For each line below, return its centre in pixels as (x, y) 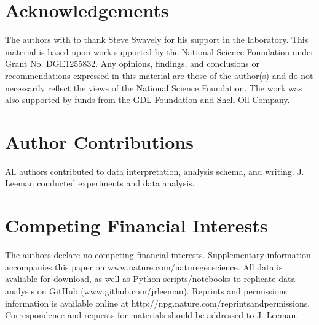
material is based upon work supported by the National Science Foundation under (159, 51)
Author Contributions (99, 141)
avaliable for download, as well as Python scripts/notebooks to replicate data (150, 279)
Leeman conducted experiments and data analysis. (100, 183)
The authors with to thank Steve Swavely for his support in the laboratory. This (157, 40)
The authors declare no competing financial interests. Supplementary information (158, 255)
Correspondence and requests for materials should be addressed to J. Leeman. (152, 315)
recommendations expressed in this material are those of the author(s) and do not (159, 75)
